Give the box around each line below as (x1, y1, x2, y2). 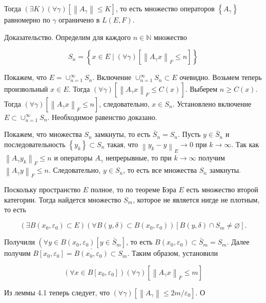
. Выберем (185, 83, 218, 94)
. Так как (231, 138, 259, 149)
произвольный (4, 83, 48, 94)
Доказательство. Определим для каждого (4, 31, 131, 42)
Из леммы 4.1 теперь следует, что (4, 287, 110, 297)
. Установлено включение (172, 98, 252, 109)
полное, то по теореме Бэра (90, 184, 176, 195)
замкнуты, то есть (94, 129, 151, 139)
